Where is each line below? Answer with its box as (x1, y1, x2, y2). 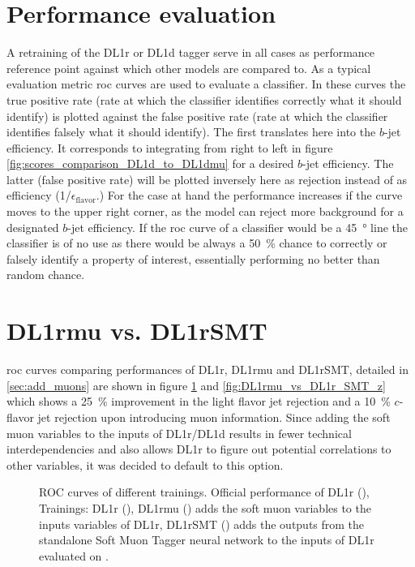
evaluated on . (39, 547, 109, 564)
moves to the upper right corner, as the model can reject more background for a (6, 203, 404, 220)
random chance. (6, 266, 85, 283)
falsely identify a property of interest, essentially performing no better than (6, 250, 380, 267)
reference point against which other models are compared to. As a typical (6, 59, 371, 76)
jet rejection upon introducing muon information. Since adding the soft (37, 408, 391, 425)
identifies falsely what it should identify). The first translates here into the (6, 123, 376, 140)
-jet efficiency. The (302, 155, 394, 172)
